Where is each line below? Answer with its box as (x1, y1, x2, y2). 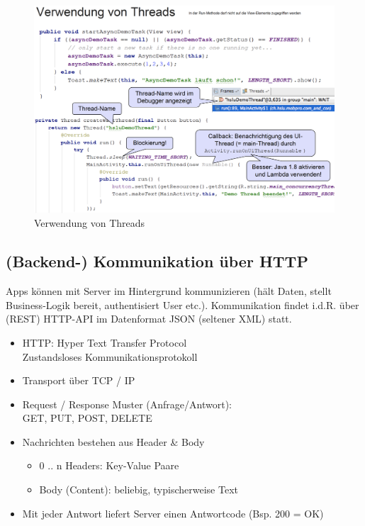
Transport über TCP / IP (22, 373, 135, 388)
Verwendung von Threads (34, 216, 145, 230)
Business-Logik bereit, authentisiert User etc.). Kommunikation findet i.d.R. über (6, 297, 359, 312)
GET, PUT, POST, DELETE (22, 410, 152, 425)
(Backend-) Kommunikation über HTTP (6, 250, 308, 272)
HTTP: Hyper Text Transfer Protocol (22, 335, 187, 349)
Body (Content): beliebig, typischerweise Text (39, 482, 238, 497)
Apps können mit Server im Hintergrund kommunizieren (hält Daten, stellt (6, 284, 332, 298)
